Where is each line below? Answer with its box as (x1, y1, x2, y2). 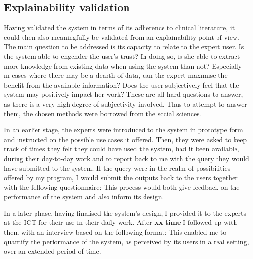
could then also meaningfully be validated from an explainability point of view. (4, 32, 239, 42)
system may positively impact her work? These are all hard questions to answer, (4, 89, 243, 99)
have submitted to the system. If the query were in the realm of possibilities (4, 163, 231, 173)
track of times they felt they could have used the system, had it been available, (4, 144, 239, 154)
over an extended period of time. (4, 246, 101, 256)
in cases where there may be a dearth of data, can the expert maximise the (4, 70, 228, 80)
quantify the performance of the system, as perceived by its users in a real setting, (4, 236, 249, 246)
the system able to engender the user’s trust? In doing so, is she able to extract (4, 51, 240, 61)
